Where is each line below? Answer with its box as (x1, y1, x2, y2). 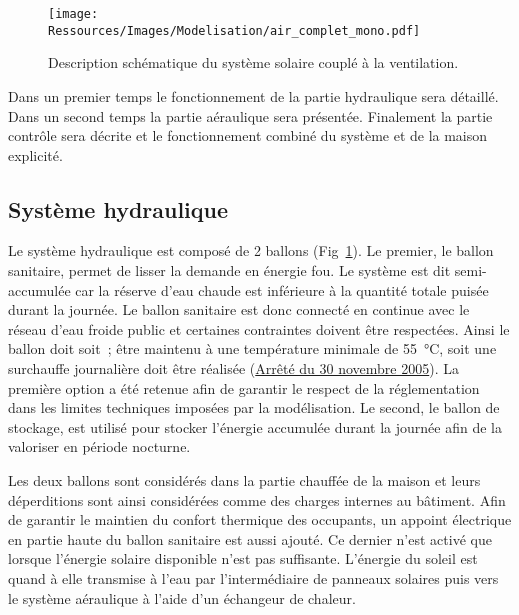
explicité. (8, 144, 63, 165)
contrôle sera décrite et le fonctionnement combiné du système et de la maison (8, 125, 488, 146)
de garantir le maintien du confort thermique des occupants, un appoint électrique (8, 509, 512, 530)
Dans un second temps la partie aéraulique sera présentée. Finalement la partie (8, 105, 493, 126)
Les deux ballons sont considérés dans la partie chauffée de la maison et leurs (8, 470, 481, 491)
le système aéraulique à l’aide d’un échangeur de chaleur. (8, 587, 356, 608)
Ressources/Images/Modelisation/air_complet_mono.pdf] (48, 23, 421, 38)
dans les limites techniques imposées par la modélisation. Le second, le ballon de (8, 397, 500, 418)
